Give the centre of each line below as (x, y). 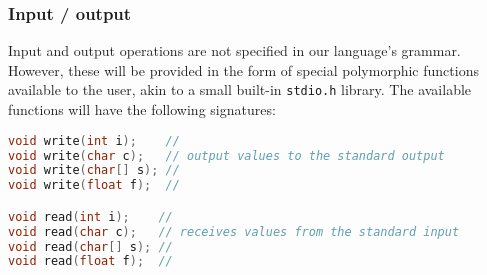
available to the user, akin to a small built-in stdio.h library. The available (240, 89)
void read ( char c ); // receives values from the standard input (234, 231)
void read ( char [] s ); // (90, 246)
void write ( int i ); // (94, 140)
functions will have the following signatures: (142, 109)
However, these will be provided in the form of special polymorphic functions (243, 69)
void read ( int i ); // (90, 216)
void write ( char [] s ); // (94, 170)
